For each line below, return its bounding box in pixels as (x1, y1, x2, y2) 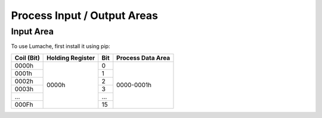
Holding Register (47, 53, 95, 62)
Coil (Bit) (14, 53, 40, 62)
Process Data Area (116, 53, 171, 62)
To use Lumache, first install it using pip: (11, 43, 110, 50)
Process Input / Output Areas (11, 9, 158, 22)
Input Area (11, 26, 54, 37)
